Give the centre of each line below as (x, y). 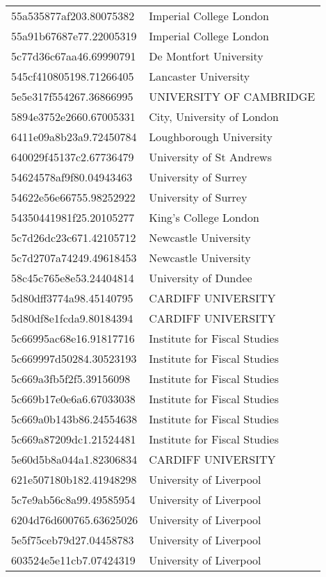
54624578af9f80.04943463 (72, 177)
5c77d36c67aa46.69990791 (74, 56)
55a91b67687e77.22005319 (74, 36)
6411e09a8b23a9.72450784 (74, 137)
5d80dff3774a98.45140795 (72, 298)
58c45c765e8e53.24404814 (73, 278)
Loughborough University (211, 137)
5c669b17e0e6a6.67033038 (73, 399)
